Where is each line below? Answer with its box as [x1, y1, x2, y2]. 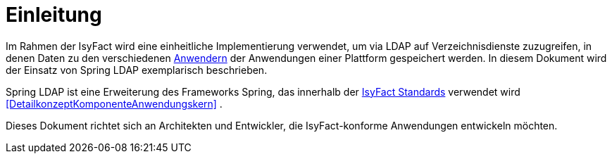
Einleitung [6, 3, 102, 27]
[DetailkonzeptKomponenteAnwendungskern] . [6, 97, 223, 110]
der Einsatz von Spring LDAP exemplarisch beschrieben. [6, 63, 268, 76]
